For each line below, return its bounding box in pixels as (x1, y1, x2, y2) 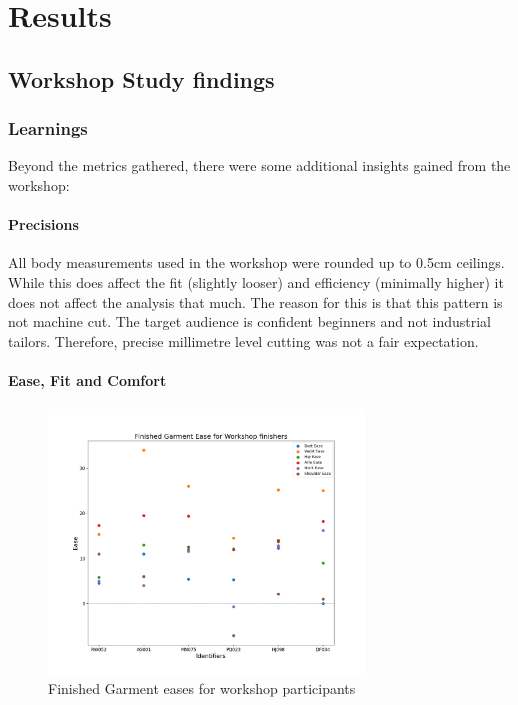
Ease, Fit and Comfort (8, 369, 167, 390)
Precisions (8, 214, 79, 235)
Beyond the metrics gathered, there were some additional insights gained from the (8, 155, 511, 176)
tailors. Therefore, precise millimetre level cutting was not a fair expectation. (8, 330, 479, 351)
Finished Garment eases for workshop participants (48, 677, 356, 698)
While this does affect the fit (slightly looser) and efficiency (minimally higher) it (8, 271, 504, 292)
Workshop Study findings (8, 63, 275, 94)
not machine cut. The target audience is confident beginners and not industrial (8, 311, 491, 332)
